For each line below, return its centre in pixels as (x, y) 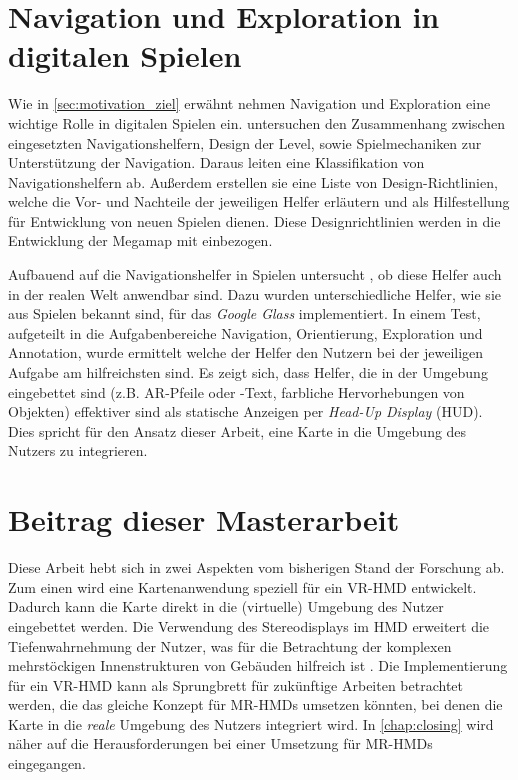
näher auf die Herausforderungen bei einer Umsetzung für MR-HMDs (220, 743)
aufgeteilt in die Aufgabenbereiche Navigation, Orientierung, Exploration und (245, 332)
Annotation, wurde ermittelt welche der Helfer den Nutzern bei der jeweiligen (246, 352)
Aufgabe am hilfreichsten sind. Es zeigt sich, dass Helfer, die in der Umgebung (248, 372)
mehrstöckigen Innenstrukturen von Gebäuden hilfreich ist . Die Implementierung (258, 665)
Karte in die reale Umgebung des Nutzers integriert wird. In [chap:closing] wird (251, 723)
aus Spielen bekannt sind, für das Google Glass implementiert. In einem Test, (244, 313)
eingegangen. (47, 763)
